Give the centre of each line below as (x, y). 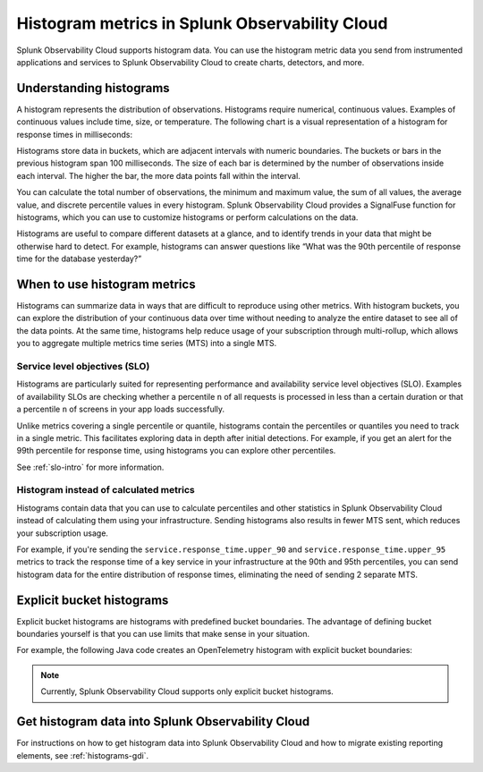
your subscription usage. (63, 533)
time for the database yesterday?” (79, 259)
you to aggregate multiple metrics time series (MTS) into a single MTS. (147, 344)
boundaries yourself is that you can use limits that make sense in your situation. (163, 634)
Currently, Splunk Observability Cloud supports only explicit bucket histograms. (187, 691)
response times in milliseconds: (75, 134)
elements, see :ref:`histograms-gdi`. (83, 755)
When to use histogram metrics (106, 284)
